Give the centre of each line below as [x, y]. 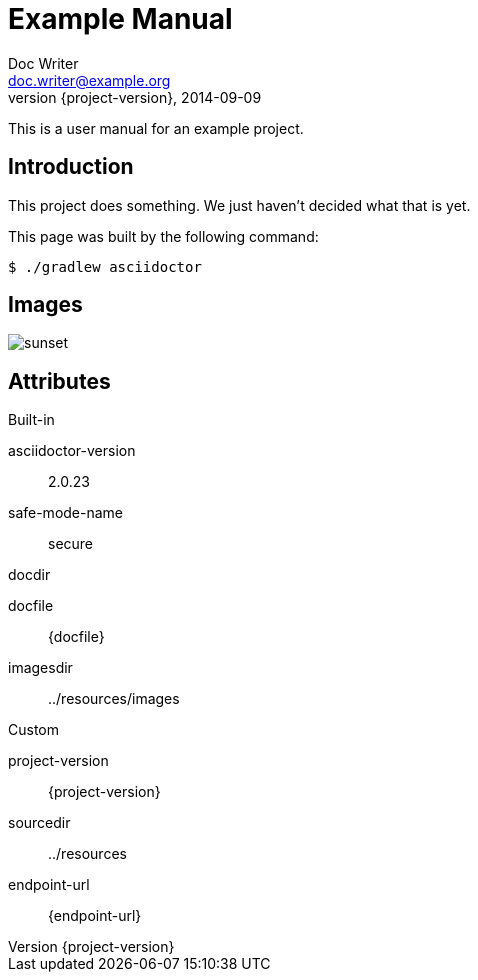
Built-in [31, 420]
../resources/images [114, 699]
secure [71, 544]
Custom [33, 730]
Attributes [59, 381]
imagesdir [40, 668]
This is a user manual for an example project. [156, 128]
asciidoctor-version [72, 451]
